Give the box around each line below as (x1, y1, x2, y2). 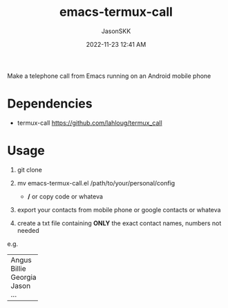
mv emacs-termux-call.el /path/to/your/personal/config (17, 178, 175, 187)
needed (17, 226, 39, 234)
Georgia (10, 272, 37, 282)
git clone (17, 165, 43, 174)
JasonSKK (101, 27, 131, 35)
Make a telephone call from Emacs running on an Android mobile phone (7, 72, 211, 80)
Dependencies (7, 96, 93, 112)
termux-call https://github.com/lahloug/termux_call (17, 119, 162, 127)
